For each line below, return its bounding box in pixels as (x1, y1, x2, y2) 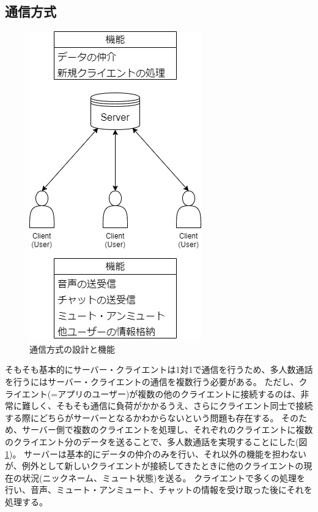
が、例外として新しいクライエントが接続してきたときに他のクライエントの (5, 459, 304, 472)
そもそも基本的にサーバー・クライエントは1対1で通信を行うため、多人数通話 (5, 363, 313, 376)
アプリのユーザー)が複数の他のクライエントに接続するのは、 (57, 387, 301, 400)
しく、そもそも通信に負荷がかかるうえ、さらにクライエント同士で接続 (30, 399, 313, 412)
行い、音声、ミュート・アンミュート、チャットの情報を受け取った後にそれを (5, 483, 312, 496)
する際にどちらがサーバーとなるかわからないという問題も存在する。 (5, 411, 279, 424)
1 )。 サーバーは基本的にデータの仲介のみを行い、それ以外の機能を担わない (5, 447, 306, 460)
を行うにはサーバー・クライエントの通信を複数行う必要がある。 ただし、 (5, 375, 299, 388)
